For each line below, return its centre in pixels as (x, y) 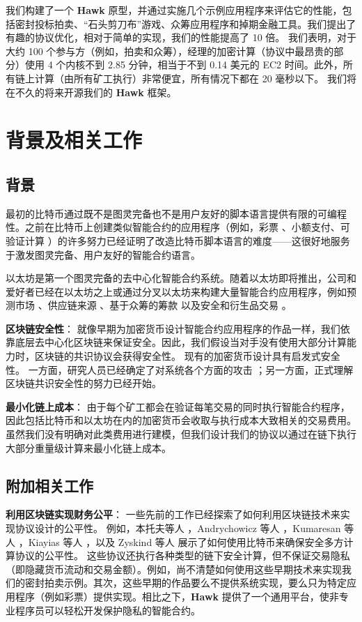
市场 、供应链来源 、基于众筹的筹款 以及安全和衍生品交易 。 (153, 305)
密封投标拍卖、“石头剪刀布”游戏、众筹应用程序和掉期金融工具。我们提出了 (186, 23)
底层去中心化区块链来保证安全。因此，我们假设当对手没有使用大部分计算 (181, 342)
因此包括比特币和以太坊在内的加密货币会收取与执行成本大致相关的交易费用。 (181, 420)
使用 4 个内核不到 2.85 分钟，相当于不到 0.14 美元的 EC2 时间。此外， (184, 65)
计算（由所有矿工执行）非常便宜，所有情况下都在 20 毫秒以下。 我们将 (195, 78)
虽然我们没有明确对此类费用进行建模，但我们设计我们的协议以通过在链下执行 (181, 434)
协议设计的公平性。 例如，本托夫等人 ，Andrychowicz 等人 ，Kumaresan (178, 528)
